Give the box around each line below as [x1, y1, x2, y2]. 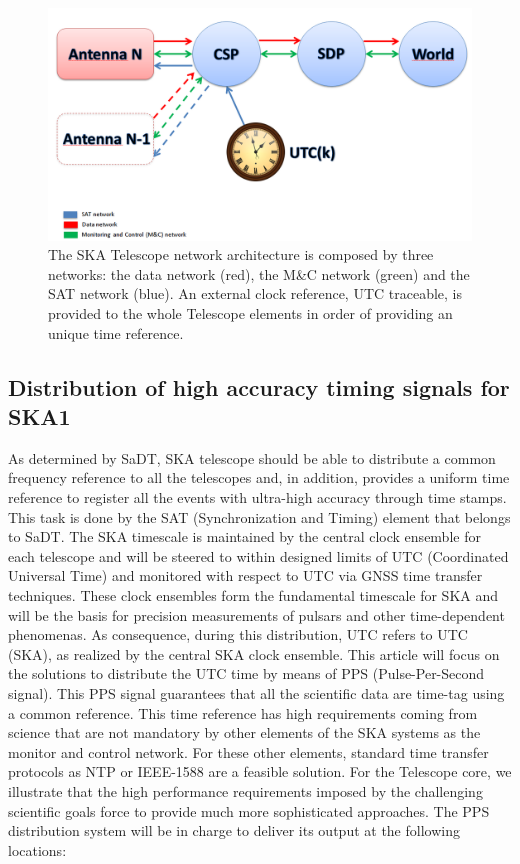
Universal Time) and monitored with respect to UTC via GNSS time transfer [8, 565, 483, 586]
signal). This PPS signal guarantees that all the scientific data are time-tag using [8, 682, 505, 703]
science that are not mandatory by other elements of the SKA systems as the [8, 722, 481, 743]
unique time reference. [48, 322, 184, 343]
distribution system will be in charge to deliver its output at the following [8, 820, 460, 841]
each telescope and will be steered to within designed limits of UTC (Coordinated [8, 545, 509, 566]
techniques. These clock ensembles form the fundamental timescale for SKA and [8, 585, 499, 606]
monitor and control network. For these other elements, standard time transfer [8, 741, 489, 762]
